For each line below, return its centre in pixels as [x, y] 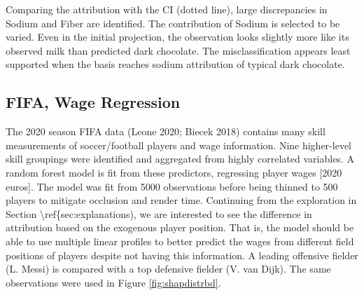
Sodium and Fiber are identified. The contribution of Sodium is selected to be [173, 23]
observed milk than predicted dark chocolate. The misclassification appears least [178, 50]
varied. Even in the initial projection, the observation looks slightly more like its [177, 37]
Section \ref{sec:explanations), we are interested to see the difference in [159, 213]
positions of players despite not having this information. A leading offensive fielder [182, 255]
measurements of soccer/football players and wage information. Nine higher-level [178, 145]
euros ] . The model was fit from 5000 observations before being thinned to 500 [172, 186]
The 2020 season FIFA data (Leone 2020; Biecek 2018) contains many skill [166, 131]
